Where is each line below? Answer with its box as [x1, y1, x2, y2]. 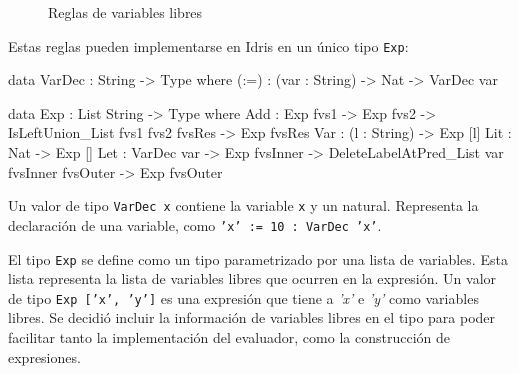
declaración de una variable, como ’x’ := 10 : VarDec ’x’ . [8, 214, 382, 235]
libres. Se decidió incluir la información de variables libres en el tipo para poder [8, 307, 496, 328]
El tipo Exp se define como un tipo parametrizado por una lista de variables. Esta [8, 248, 508, 269]
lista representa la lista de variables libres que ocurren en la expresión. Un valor [8, 268, 497, 289]
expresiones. [8, 346, 81, 367]
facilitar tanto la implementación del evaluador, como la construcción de [8, 327, 450, 348]
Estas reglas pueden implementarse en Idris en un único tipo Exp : [8, 35, 409, 56]
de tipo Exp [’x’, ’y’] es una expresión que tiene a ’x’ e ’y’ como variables [8, 287, 479, 308]
